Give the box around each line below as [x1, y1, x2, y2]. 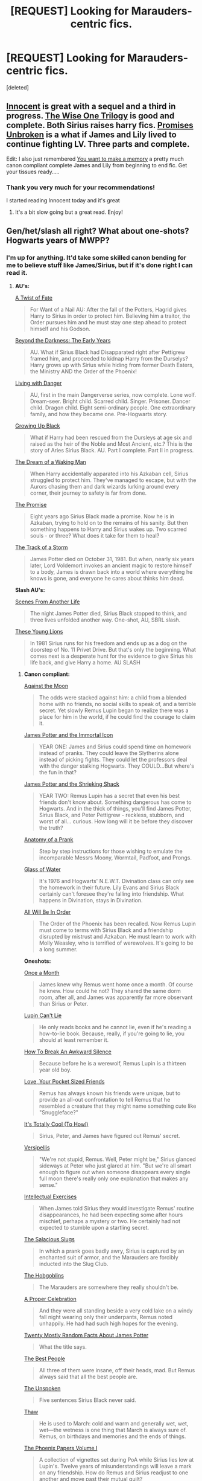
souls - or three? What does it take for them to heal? [30, 532, 160, 539]
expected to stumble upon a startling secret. [39, 1224, 150, 1231]
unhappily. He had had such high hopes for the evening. [39, 1320, 178, 1327]
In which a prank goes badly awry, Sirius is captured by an [39, 1247, 185, 1255]
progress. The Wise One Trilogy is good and [6, 111, 175, 121]
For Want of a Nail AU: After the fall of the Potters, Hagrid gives [30, 306, 187, 313]
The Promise [14, 501, 47, 508]
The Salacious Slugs [24, 1235, 75, 1242]
